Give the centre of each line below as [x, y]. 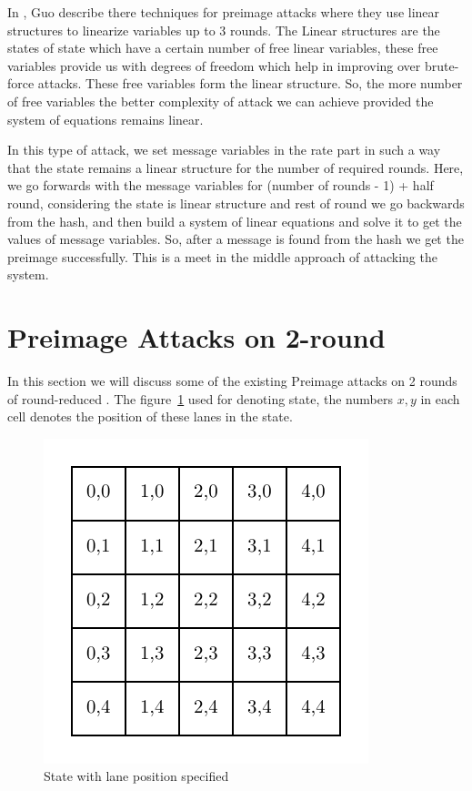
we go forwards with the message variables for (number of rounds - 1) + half [221, 185]
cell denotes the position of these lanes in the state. [150, 416]
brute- [442, 65]
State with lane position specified [136, 776]
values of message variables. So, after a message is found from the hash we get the [236, 239]
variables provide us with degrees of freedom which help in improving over [214, 65]
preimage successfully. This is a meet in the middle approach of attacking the [222, 256]
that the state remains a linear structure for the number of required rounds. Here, [236, 167]
